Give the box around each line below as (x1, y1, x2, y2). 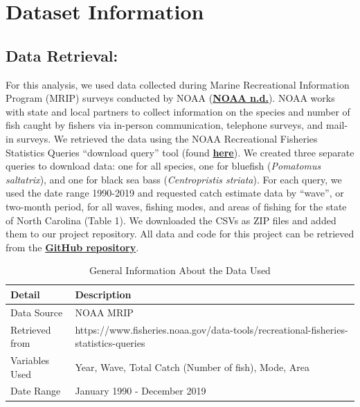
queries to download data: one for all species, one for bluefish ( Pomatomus (6, 159, 321, 173)
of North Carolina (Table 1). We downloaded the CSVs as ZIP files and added (6, 212, 336, 227)
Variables (10, 353, 50, 368)
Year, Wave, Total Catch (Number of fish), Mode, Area (75, 359, 309, 374)
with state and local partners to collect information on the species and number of (6, 104, 350, 118)
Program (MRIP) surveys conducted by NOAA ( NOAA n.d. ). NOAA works (6, 91, 335, 105)
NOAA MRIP (75, 305, 134, 319)
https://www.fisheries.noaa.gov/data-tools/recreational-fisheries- (75, 322, 348, 336)
